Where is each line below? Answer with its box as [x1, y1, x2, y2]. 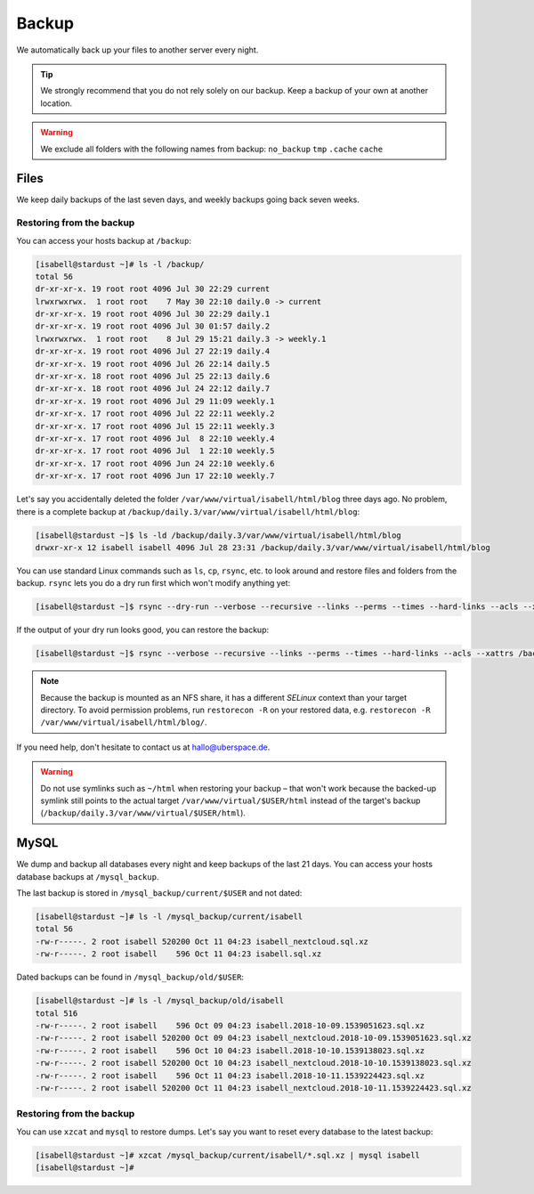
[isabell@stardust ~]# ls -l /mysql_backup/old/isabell [35, 995, 285, 1006]
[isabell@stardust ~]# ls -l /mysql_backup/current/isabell [35, 912, 303, 922]
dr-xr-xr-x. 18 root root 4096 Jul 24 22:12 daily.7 [35, 384, 271, 394]
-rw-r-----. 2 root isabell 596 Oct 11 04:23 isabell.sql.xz [35, 949, 322, 959]
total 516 [35, 1008, 78, 1019]
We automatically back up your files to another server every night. [16, 45, 259, 55]
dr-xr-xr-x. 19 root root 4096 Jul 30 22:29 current [35, 284, 271, 294]
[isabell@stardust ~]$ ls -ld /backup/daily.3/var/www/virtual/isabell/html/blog [35, 530, 402, 540]
